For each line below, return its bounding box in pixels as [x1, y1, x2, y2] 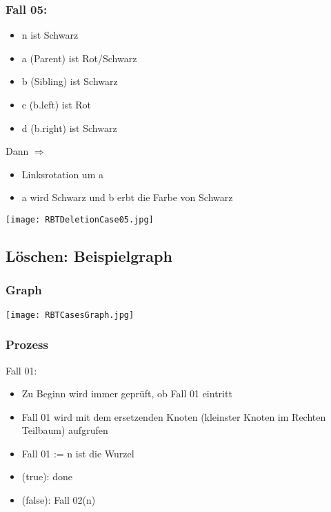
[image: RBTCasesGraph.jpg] [6, 310, 134, 320]
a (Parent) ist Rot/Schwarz [21, 50, 137, 65]
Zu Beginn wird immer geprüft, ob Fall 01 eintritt [21, 386, 232, 401]
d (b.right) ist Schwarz [21, 120, 117, 135]
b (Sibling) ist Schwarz [21, 74, 118, 88]
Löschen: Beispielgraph [6, 245, 172, 267]
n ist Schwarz [21, 28, 79, 42]
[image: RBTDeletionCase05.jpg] [6, 214, 154, 225]
